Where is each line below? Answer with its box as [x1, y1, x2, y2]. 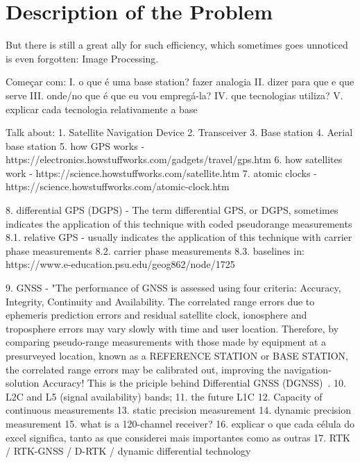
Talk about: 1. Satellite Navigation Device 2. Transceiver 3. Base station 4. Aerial [6, 125, 353, 140]
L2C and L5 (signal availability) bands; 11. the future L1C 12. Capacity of [6, 389, 323, 403]
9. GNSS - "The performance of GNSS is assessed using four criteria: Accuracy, [6, 280, 341, 295]
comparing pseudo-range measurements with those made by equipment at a [6, 335, 326, 349]
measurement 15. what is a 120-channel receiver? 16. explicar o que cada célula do [6, 416, 355, 430]
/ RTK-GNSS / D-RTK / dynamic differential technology [6, 444, 251, 458]
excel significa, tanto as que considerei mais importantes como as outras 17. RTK [6, 430, 351, 444]
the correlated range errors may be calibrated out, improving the [6, 362, 281, 376]
